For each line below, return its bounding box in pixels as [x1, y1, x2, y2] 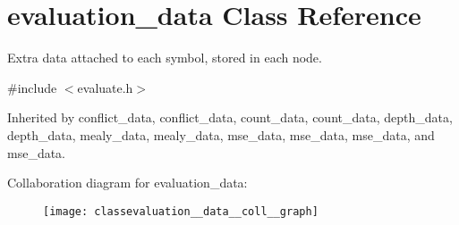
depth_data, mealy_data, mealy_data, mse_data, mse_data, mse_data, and [7, 125, 435, 144]
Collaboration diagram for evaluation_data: [7, 173, 248, 192]
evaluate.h [77, 78, 133, 96]
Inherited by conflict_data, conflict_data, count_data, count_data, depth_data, [7, 108, 453, 127]
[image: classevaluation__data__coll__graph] [43, 204, 319, 218]
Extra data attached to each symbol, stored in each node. [7, 48, 322, 67]
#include [7, 78, 57, 96]
